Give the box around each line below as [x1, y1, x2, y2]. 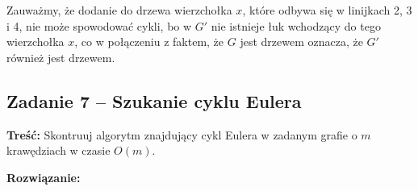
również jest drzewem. [6, 48, 115, 65]
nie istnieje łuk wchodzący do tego [211, 17, 381, 34]
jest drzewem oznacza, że [240, 33, 363, 50]
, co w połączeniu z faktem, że [74, 33, 224, 50]
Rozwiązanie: [6, 168, 81, 185]
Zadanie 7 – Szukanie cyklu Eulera [6, 88, 302, 113]
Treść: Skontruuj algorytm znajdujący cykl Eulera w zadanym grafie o [6, 126, 357, 143]
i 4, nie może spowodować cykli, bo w [6, 17, 192, 34]
